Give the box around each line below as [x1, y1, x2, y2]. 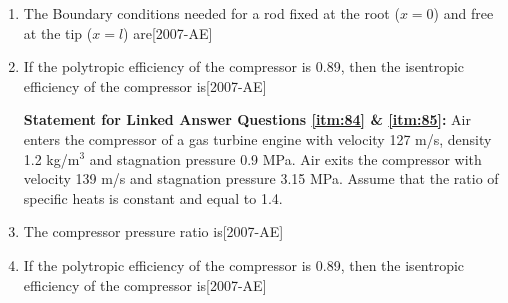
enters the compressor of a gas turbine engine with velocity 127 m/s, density [23, 128, 492, 149]
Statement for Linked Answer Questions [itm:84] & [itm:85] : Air [23, 109, 471, 130]
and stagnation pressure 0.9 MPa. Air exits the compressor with [89, 148, 482, 169]
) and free [433, 3, 494, 23]
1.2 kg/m [23, 148, 80, 169]
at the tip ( [23, 22, 93, 43]
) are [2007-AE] [123, 22, 213, 43]
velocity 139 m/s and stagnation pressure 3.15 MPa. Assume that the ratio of [23, 168, 499, 189]
